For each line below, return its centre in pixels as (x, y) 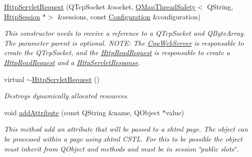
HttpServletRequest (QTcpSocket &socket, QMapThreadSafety (100, 6)
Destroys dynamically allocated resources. (66, 96)
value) (175, 112)
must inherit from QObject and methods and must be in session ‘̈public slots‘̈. (121, 148)
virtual (14, 79)
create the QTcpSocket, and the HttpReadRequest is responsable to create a (117, 52)
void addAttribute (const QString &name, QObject (82, 112)
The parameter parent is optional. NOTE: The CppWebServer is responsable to (124, 42)
